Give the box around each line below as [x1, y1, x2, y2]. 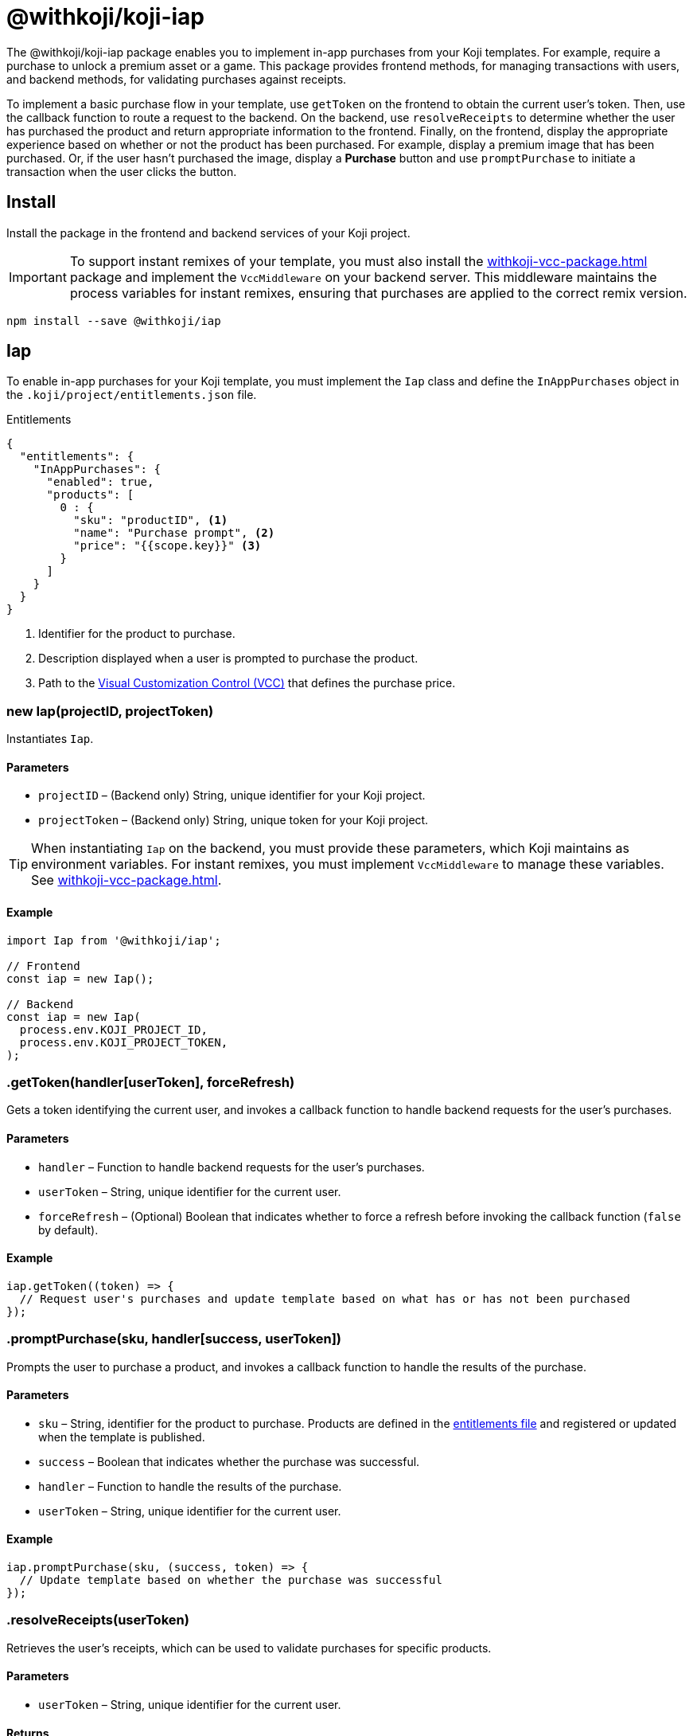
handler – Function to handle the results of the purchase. [38, 1479, 342, 1493]
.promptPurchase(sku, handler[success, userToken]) [6, 1331, 342, 1347]
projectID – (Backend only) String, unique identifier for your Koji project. [38, 788, 426, 803]
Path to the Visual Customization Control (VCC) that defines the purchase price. [38, 676, 456, 690]
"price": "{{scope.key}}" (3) [73, 539, 262, 553]
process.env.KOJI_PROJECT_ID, [19, 1022, 208, 1036]
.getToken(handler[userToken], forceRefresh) [6, 1074, 295, 1090]
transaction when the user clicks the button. [6, 164, 237, 178]
